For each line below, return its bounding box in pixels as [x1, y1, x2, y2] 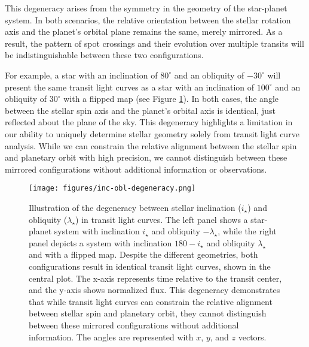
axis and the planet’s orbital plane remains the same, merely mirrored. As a [5, 25, 283, 38]
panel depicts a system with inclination [29, 236, 172, 249]
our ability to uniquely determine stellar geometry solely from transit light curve [5, 127, 299, 140]
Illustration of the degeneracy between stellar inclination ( [29, 201, 241, 213]
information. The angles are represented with [29, 330, 194, 343]
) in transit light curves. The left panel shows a [75, 213, 248, 225]
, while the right [218, 225, 277, 237]
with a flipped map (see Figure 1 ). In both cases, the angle [63, 92, 279, 105]
